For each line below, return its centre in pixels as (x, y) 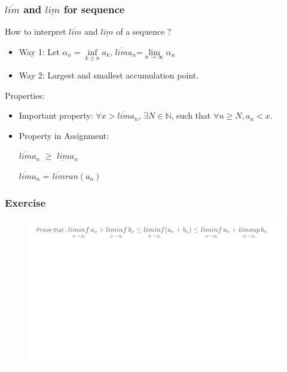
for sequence (94, 9)
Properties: (25, 95)
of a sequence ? (144, 31)
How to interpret (36, 31)
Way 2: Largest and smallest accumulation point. (109, 75)
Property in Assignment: (64, 135)
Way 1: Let (39, 51)
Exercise (25, 202)
